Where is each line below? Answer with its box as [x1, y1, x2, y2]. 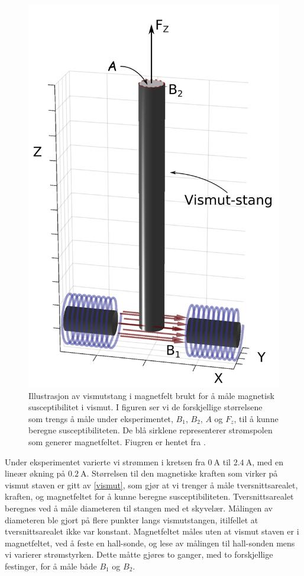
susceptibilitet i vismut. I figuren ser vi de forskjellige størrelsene [28, 401, 263, 413]
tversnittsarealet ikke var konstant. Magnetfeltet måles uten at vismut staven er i [5, 525, 299, 538]
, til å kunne [234, 412, 279, 424]
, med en [252, 455, 284, 468]
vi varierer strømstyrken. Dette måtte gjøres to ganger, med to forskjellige [5, 548, 273, 561]
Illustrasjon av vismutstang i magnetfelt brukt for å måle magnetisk [28, 389, 274, 401]
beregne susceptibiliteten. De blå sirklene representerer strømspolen [28, 424, 273, 436]
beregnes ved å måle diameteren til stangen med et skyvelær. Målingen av [5, 502, 273, 514]
